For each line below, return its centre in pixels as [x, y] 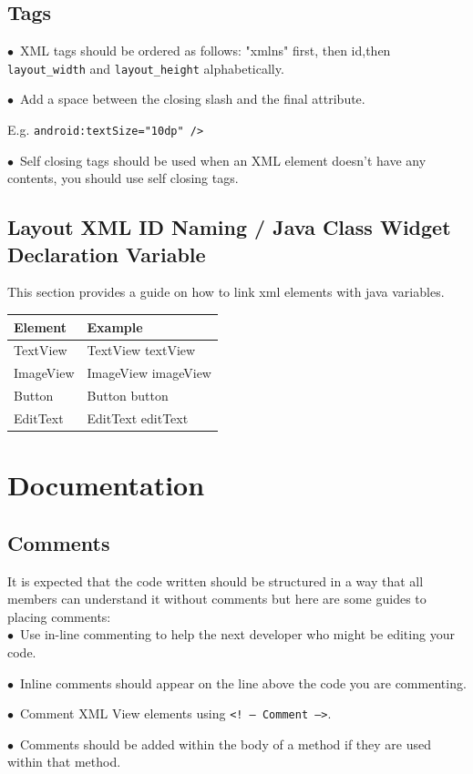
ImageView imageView [149, 373]
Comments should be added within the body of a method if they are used [226, 743]
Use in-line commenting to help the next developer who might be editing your [237, 634]
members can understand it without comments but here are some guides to [217, 599]
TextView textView [141, 350]
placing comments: [59, 616]
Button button [128, 396]
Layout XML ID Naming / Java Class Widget [229, 227]
